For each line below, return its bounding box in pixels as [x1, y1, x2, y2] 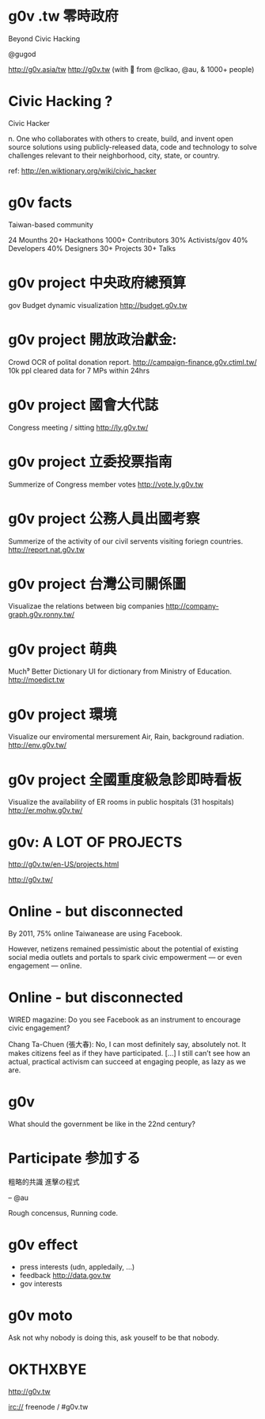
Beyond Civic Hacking [8, 33, 81, 44]
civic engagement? [8, 1023, 70, 1033]
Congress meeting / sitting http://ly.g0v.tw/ [8, 423, 149, 432]
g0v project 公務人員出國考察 [8, 510, 200, 527]
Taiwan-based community [8, 219, 93, 230]
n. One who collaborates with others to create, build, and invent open [8, 134, 233, 143]
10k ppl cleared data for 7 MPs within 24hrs [8, 366, 150, 375]
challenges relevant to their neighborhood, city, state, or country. [8, 150, 220, 160]
